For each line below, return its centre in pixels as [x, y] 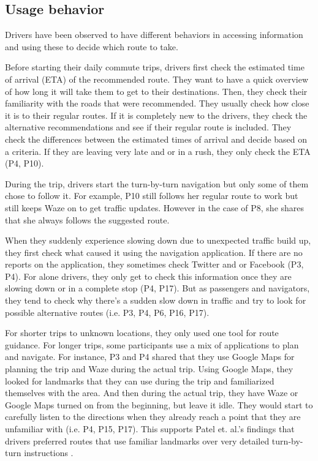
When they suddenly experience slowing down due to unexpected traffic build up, [158, 240]
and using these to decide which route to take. [92, 46]
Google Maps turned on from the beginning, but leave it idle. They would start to [159, 404]
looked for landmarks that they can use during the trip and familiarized [140, 380]
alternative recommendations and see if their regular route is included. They [148, 127]
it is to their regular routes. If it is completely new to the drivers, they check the [156, 115]
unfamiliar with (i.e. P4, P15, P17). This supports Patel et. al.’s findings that [150, 429]
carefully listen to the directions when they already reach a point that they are [153, 417]
